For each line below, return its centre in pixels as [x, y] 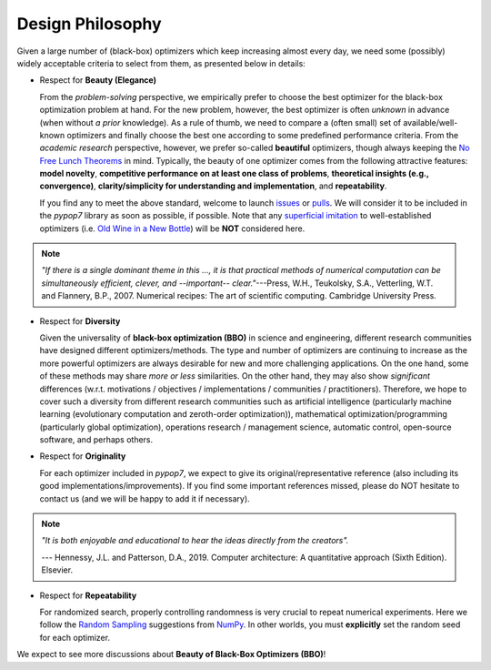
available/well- [431, 122]
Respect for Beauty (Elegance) [98, 80]
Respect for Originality [83, 456]
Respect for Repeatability [88, 595]
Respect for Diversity [80, 321]
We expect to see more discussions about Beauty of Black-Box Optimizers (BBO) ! [171, 655]
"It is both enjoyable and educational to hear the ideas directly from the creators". [195, 541]
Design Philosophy [90, 24]
